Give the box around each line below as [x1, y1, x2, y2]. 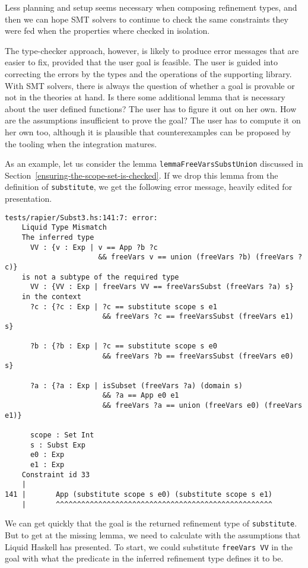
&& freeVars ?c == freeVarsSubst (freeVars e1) [102, 312, 294, 321]
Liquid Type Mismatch [21, 223, 107, 232]
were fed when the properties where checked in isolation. [5, 24, 210, 37]
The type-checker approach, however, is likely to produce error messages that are [5, 44, 299, 56]
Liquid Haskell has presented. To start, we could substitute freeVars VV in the [5, 540, 293, 553]
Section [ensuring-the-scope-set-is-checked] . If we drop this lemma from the [5, 169, 278, 181]
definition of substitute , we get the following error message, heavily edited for [5, 180, 293, 193]
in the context [21, 292, 81, 301]
